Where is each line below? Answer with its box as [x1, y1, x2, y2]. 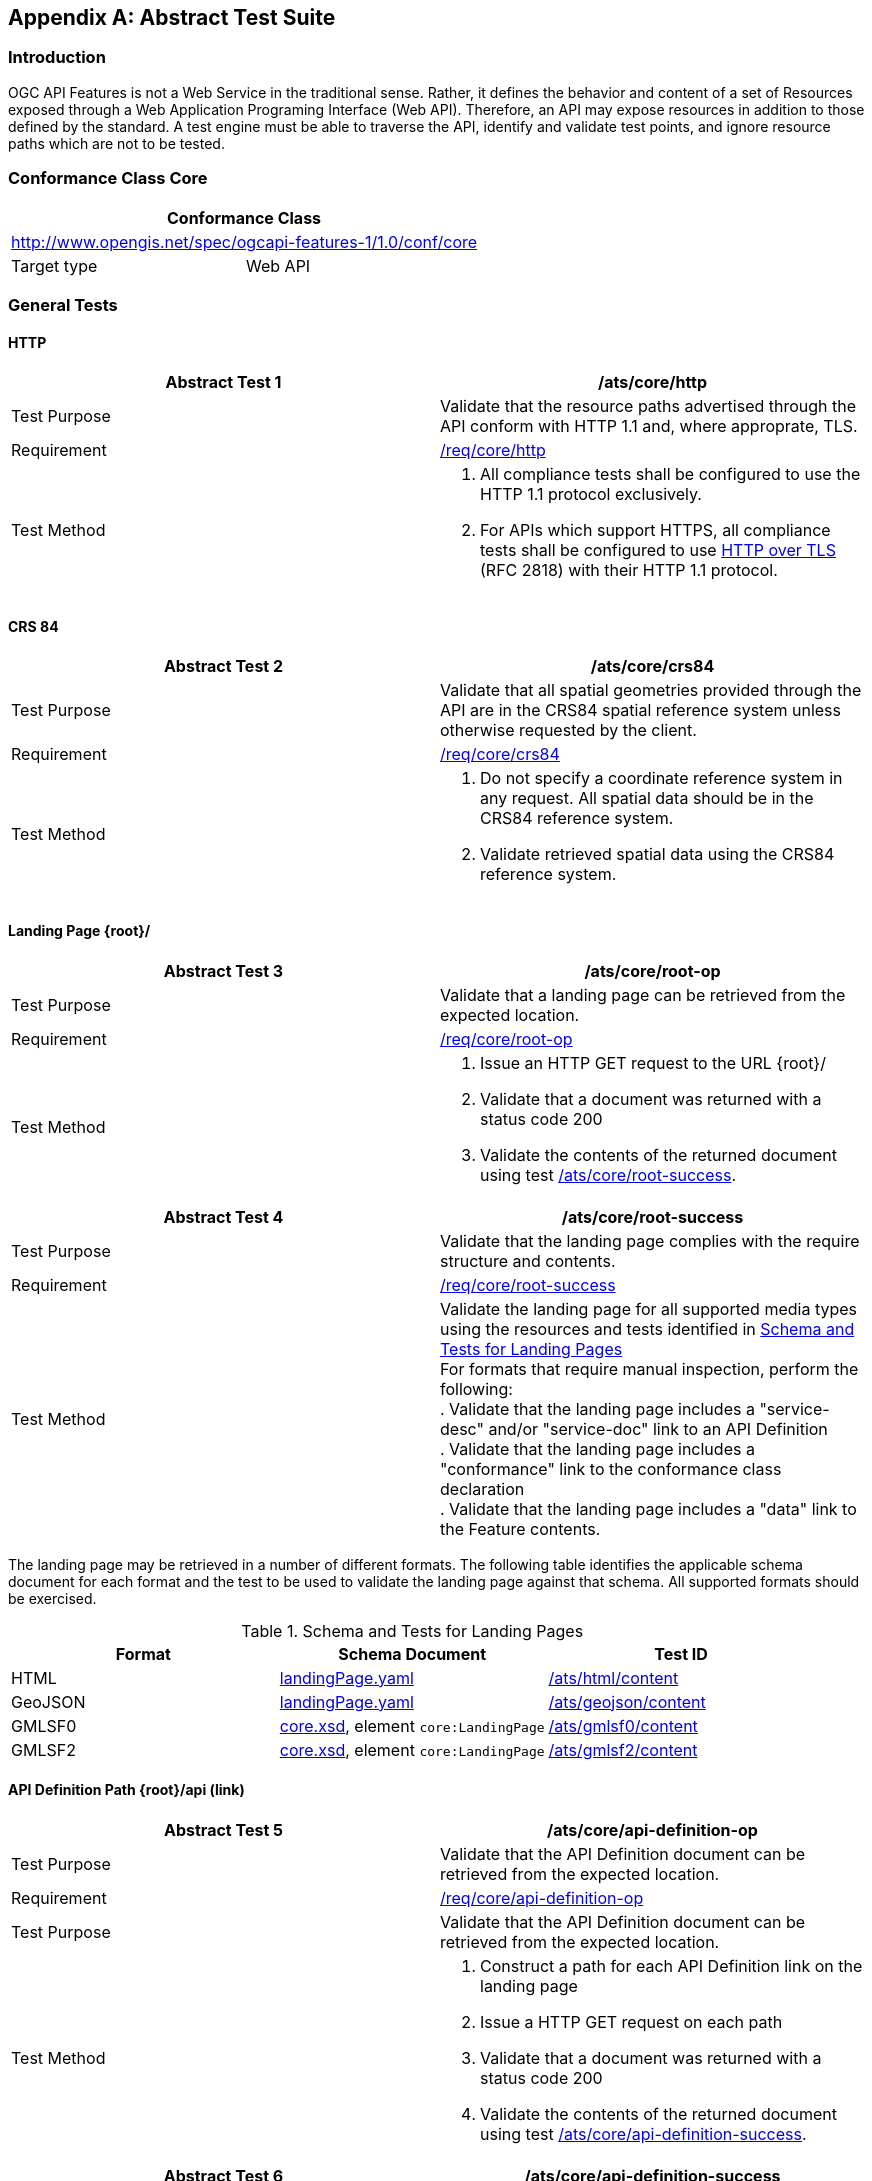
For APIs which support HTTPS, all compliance [480, 520, 831, 541]
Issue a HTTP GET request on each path [480, 2011, 783, 2032]
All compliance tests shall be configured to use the [480, 464, 861, 485]
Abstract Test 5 [163, 1819, 284, 1840]
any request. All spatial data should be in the [480, 788, 814, 809]
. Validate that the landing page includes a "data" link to [440, 1498, 857, 1519]
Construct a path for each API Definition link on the [480, 1955, 863, 1976]
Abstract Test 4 [163, 1206, 284, 1227]
